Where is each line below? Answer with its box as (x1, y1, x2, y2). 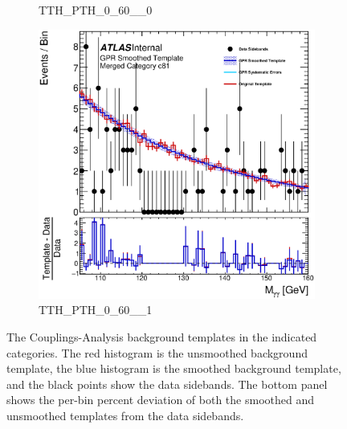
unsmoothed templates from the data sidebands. (6, 407, 244, 424)
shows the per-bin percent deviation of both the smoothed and (6, 391, 314, 408)
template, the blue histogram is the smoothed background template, (6, 360, 341, 377)
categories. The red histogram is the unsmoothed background (6, 344, 308, 361)
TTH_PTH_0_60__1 (39, 301, 153, 318)
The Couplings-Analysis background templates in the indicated (6, 329, 317, 345)
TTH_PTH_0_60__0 (39, 2, 153, 18)
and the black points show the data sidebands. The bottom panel (6, 375, 328, 392)
